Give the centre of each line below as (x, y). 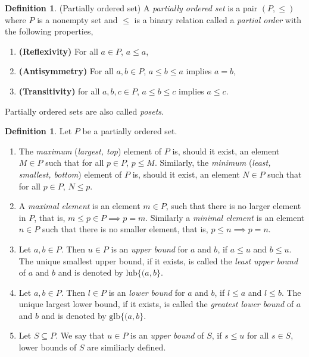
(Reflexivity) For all (58, 51)
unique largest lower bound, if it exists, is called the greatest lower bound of (156, 304)
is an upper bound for (149, 249)
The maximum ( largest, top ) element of (90, 151)
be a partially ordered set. (130, 131)
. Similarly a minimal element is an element (225, 217)
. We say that (80, 335)
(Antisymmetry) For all (66, 71)
